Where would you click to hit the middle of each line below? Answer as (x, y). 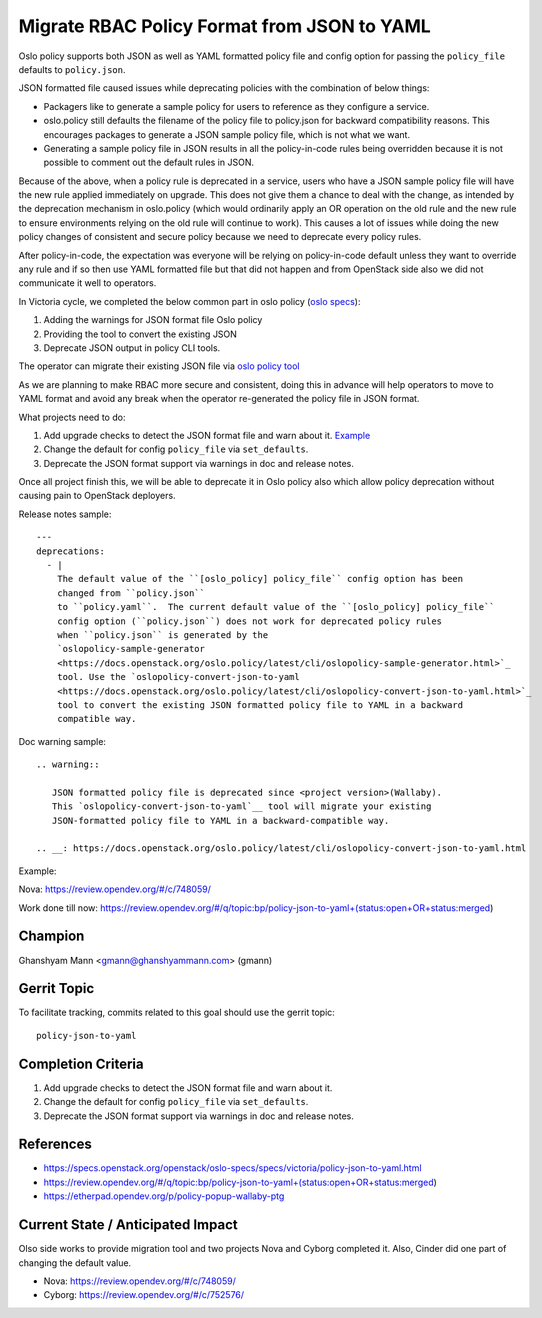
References (55, 1144)
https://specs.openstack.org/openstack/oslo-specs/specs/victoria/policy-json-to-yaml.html (232, 1168)
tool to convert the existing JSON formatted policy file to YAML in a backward (260, 704)
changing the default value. (75, 1262)
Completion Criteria (81, 1063)
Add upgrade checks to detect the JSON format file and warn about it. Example (207, 435)
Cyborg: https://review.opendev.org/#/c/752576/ (144, 1295)
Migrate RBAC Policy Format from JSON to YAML (225, 26)
